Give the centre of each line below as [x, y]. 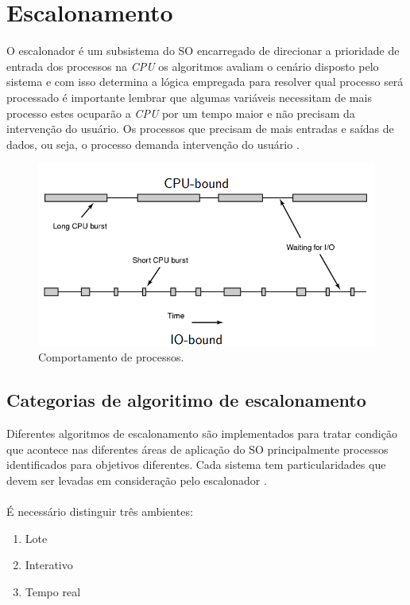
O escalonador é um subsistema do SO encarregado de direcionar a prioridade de [203, 51]
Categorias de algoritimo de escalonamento [186, 400]
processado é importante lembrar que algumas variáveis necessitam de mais [189, 97]
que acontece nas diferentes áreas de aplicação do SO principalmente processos [197, 449]
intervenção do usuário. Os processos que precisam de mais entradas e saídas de [200, 129]
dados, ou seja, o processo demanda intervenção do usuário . [153, 144]
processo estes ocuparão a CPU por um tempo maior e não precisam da [181, 113]
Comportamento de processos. [111, 357]
